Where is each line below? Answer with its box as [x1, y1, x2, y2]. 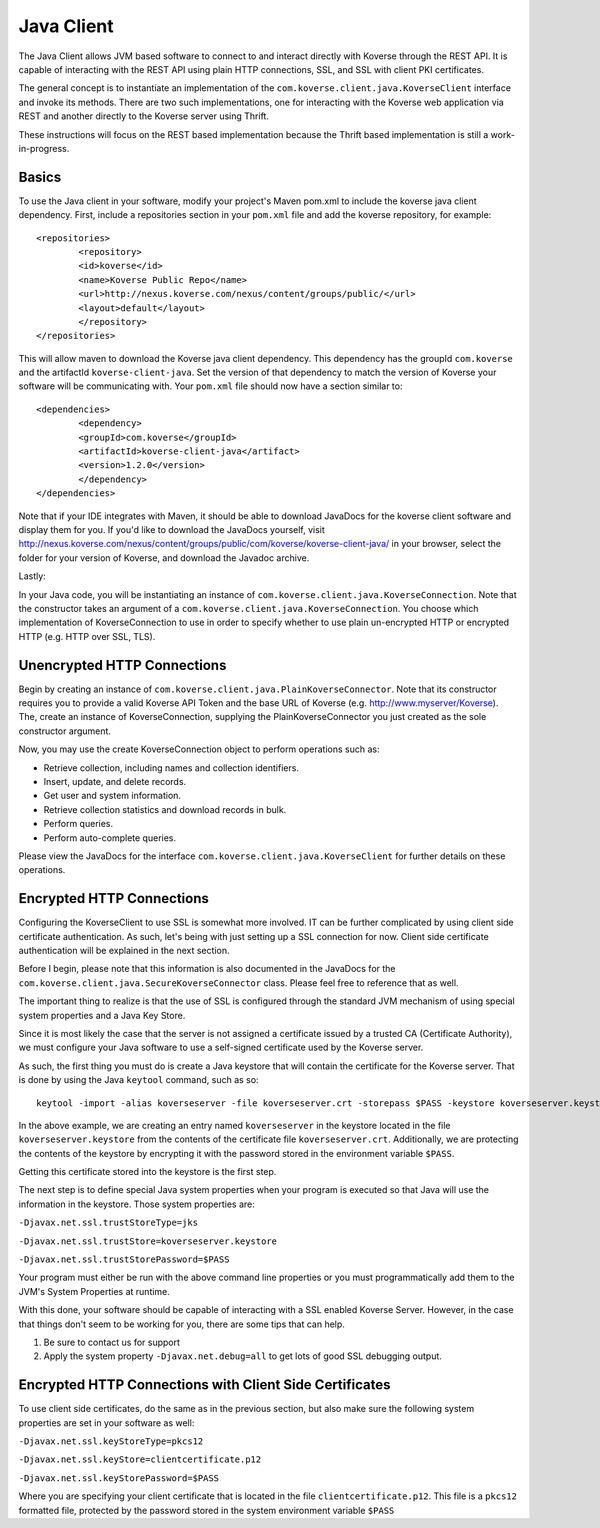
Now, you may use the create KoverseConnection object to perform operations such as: [18, 743, 380, 755]
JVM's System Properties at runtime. [18, 1285, 170, 1297]
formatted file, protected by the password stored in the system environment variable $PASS [18, 1504, 395, 1516]
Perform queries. [43, 818, 114, 830]
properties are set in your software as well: [18, 1416, 195, 1429]
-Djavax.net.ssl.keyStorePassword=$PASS [18, 1472, 220, 1484]
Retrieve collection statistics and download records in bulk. [43, 803, 287, 815]
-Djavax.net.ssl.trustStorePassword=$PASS [18, 1254, 230, 1265]
